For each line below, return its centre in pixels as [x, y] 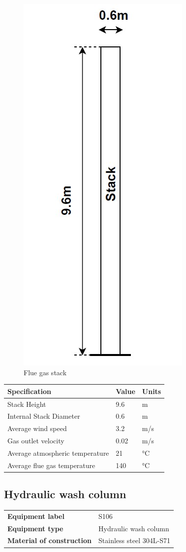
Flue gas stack [45, 372]
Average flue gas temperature [51, 465]
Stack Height [27, 404]
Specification [29, 391]
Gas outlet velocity [36, 441]
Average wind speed [37, 428]
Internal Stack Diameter [44, 416]
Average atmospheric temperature [58, 453]
